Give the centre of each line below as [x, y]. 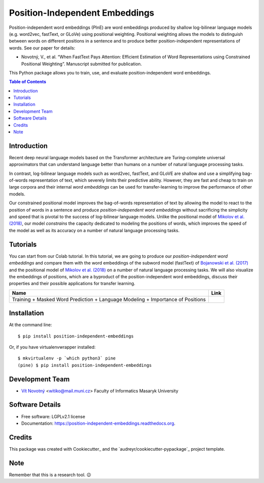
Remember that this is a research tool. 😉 [50, 475]
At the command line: [31, 325]
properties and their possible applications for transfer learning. [72, 284]
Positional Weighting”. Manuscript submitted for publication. [82, 64]
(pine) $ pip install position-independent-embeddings [85, 365]
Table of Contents [28, 82]
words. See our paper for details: [42, 48]
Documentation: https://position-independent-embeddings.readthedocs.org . [98, 423]
